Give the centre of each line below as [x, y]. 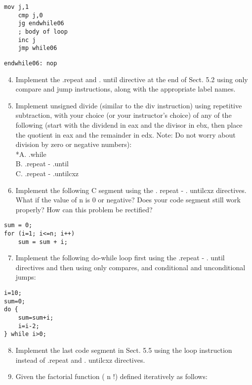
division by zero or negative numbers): [74, 144]
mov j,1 [17, 7]
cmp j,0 [30, 15]
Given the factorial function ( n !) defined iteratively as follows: [111, 376]
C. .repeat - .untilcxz [47, 173]
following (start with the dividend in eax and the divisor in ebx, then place [129, 124]
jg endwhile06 [41, 24]
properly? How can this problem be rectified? [84, 209]
